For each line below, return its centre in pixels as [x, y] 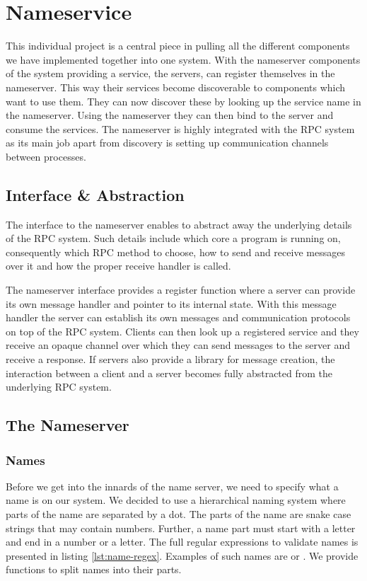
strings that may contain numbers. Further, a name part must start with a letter [181, 528]
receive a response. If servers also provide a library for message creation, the [170, 359]
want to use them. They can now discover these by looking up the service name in [183, 101]
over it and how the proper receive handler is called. [118, 266]
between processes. [46, 156]
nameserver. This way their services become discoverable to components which [176, 87]
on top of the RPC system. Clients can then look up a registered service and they [182, 331]
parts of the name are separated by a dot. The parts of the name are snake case [179, 513]
